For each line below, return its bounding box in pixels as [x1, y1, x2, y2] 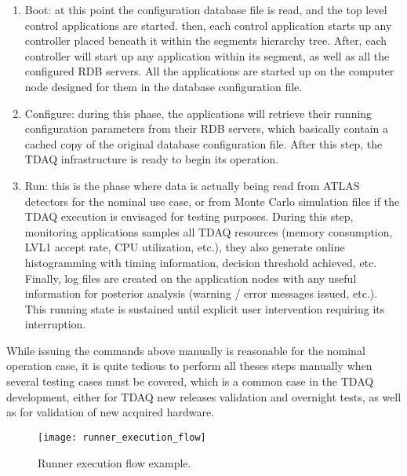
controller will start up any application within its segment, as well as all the [24, 47, 390, 64]
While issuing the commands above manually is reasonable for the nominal [6, 342, 365, 358]
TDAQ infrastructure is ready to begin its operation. [24, 151, 279, 167]
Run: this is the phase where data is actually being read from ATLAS [24, 177, 360, 193]
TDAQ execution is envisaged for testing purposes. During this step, [24, 208, 354, 225]
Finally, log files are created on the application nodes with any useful [24, 269, 357, 286]
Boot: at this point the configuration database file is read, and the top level [24, 2, 387, 17]
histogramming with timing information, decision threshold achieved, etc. [24, 254, 377, 270]
